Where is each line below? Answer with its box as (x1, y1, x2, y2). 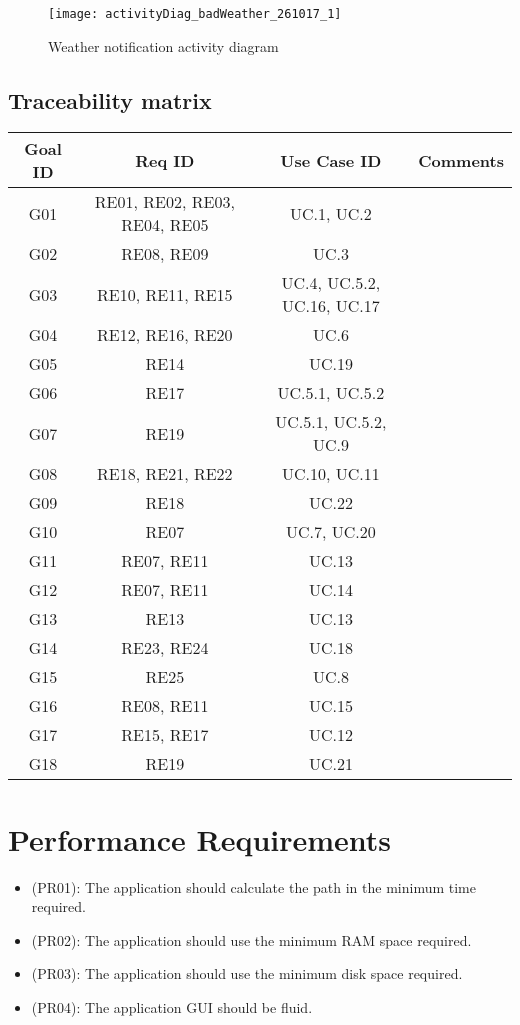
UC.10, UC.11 (281, 462, 380, 486)
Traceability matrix (8, 84, 212, 115)
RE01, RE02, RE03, (94, 190, 235, 214)
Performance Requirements (8, 818, 392, 859)
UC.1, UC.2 (289, 201, 372, 225)
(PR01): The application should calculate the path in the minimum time (31, 876, 477, 897)
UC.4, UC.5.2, (281, 271, 381, 295)
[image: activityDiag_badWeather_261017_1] (48, 7, 342, 21)
